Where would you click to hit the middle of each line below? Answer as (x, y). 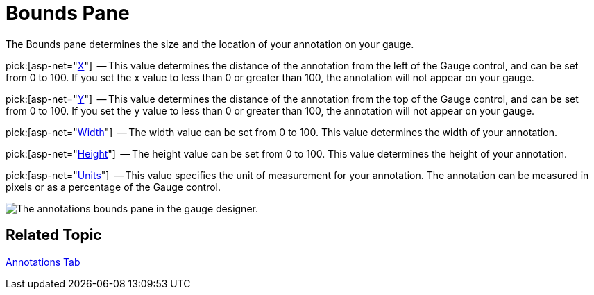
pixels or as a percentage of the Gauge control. (113, 187)
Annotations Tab (43, 262)
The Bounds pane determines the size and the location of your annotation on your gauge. (210, 44)
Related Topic (54, 235)
